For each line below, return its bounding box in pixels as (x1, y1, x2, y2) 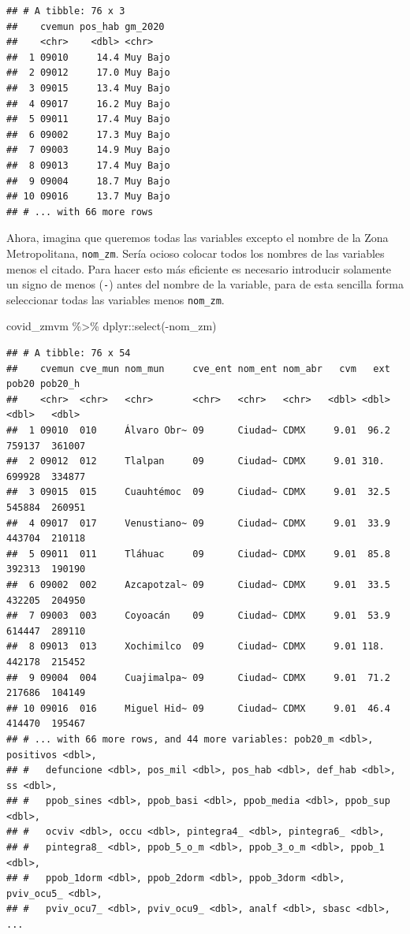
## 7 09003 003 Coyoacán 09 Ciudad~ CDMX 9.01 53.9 (6, 610, 390, 622)
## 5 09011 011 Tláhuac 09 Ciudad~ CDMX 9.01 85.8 (6, 548, 390, 560)
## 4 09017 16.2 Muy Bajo (6, 98, 170, 110)
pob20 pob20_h (6, 378, 80, 390)
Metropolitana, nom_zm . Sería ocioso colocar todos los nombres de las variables (6, 244, 385, 261)
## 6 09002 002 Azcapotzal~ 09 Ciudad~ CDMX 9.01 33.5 (6, 579, 390, 590)
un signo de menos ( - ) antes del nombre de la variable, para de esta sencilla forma (6, 276, 404, 292)
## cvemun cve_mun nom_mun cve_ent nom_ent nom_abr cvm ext (6, 363, 390, 374)
